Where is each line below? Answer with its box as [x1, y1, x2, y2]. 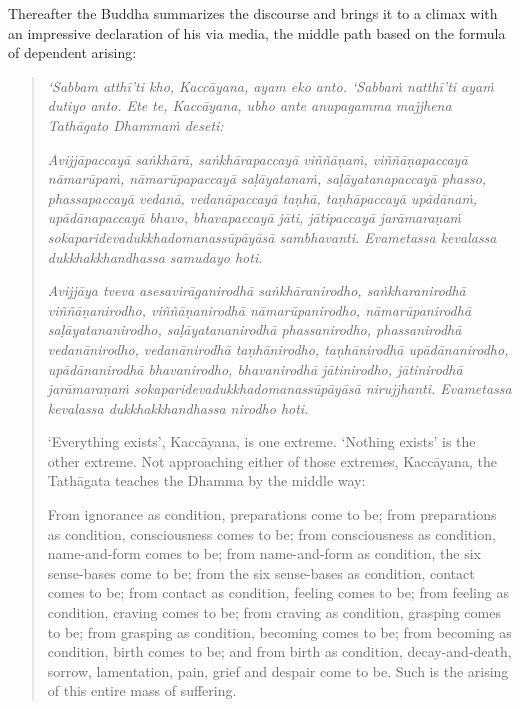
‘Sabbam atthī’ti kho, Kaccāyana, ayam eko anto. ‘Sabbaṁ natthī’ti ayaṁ [47, 75, 494, 96]
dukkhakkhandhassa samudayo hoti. [47, 246, 263, 267]
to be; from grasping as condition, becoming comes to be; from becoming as [47, 621, 512, 642]
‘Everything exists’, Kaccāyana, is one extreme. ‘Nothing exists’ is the [47, 431, 476, 452]
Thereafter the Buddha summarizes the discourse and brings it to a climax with [8, 3, 498, 23]
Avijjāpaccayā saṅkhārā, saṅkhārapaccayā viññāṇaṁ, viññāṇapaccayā [47, 148, 468, 169]
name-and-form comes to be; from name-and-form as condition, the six [47, 543, 481, 564]
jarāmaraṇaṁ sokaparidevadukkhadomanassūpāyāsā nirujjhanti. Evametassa [47, 378, 512, 399]
